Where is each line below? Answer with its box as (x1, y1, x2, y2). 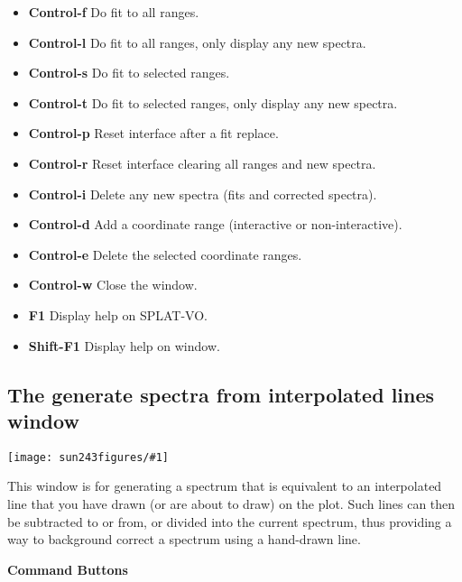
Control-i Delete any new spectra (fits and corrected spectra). (28, 184, 377, 203)
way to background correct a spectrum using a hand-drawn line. (7, 530, 361, 549)
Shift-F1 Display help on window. (28, 336, 220, 355)
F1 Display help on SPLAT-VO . (28, 305, 208, 324)
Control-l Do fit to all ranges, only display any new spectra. (28, 32, 366, 51)
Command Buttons (7, 559, 128, 578)
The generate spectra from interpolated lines (7, 380, 435, 408)
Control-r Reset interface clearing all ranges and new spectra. (28, 153, 376, 172)
